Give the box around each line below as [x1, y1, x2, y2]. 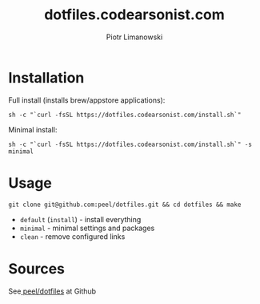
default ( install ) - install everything [19, 214, 142, 224]
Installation [8, 68, 85, 87]
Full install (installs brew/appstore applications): [8, 95, 166, 105]
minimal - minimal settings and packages [19, 223, 155, 233]
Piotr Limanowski [106, 32, 163, 42]
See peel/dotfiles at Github [8, 286, 97, 296]
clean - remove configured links [19, 231, 126, 241]
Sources [8, 259, 66, 278]
